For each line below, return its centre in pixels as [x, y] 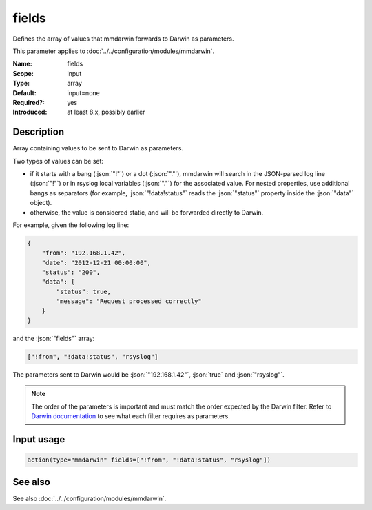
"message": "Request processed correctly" [129, 301]
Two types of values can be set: [58, 161]
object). [41, 203]
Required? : [29, 102]
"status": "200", [71, 272]
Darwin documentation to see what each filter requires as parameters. [131, 416]
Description [39, 132]
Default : [25, 92]
